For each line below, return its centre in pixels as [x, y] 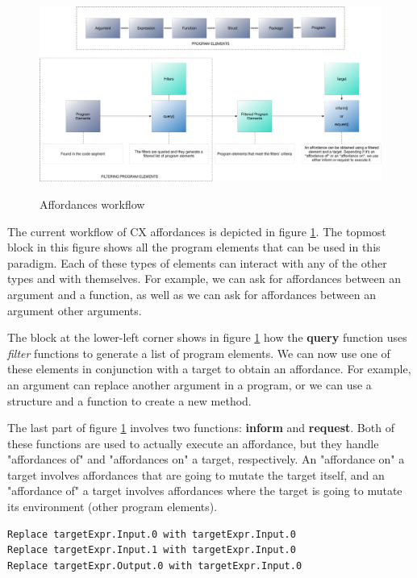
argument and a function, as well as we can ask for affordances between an [192, 294]
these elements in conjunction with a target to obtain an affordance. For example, [209, 369]
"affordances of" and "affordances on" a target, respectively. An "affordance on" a [206, 459]
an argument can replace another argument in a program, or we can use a [190, 384]
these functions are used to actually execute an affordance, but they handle [193, 443]
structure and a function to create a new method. [129, 400]
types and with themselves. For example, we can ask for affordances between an [204, 279]
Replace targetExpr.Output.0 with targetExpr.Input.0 [155, 566]
